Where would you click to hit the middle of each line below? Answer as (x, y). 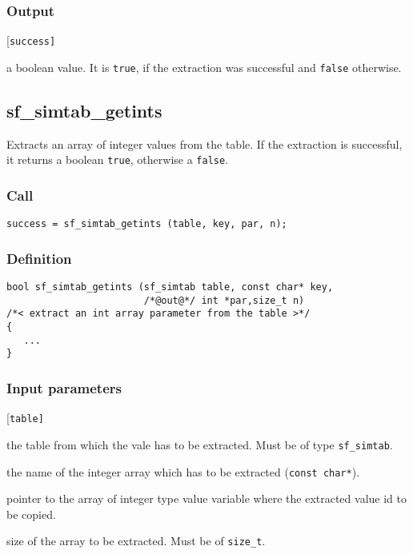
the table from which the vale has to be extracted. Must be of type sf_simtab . (200, 444)
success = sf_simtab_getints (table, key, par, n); (147, 224)
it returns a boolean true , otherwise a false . (118, 159)
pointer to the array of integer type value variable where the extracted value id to (206, 498)
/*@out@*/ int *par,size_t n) (224, 300)
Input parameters (64, 387)
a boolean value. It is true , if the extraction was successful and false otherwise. (204, 67)
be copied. (31, 514)
